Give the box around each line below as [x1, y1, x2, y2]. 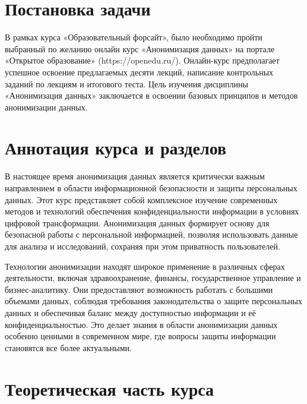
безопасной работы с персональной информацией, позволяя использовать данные [5, 228, 298, 241]
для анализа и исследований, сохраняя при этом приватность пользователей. [5, 239, 280, 252]
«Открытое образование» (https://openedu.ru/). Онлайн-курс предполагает [5, 54, 280, 67]
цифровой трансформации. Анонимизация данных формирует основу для [5, 216, 270, 229]
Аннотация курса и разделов [5, 135, 227, 160]
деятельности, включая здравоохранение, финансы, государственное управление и [5, 272, 301, 284]
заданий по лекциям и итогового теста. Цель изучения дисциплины [5, 77, 248, 90]
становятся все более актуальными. [5, 341, 132, 353]
